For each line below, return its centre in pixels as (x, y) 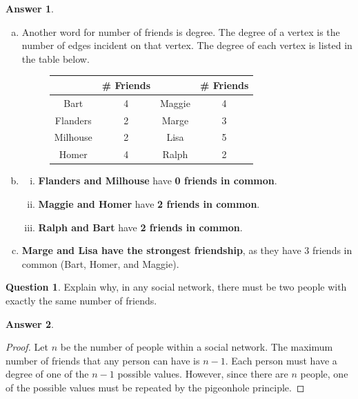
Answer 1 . (30, 8)
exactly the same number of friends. (81, 300)
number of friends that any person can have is (103, 360)
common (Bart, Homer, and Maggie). (100, 263)
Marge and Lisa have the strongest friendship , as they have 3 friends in (187, 250)
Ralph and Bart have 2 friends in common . (140, 227)
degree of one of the (47, 374)
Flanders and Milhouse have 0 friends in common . (158, 181)
